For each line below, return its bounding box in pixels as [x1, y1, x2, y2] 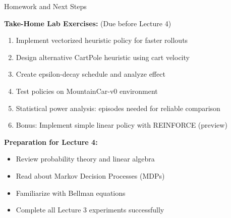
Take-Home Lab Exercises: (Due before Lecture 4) [4, 18, 171, 28]
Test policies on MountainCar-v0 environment [16, 85, 158, 96]
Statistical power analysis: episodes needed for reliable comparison [16, 102, 220, 113]
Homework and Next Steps [4, 1, 87, 11]
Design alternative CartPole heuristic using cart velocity [16, 51, 190, 62]
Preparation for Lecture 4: [4, 136, 98, 147]
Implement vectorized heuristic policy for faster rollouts [16, 35, 188, 45]
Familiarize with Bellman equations [16, 187, 126, 198]
